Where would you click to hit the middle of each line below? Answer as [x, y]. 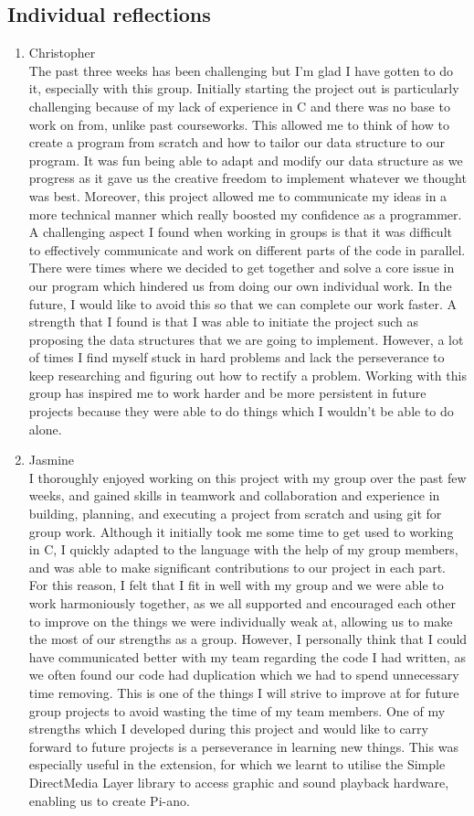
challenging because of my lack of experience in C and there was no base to [239, 106]
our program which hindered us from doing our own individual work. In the [240, 285]
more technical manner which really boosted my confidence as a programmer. [245, 214]
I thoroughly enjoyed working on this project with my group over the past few [248, 477]
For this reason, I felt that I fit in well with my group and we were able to [236, 585]
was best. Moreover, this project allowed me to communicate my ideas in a [238, 195]
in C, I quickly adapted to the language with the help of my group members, [243, 549]
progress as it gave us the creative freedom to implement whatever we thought [248, 178]
